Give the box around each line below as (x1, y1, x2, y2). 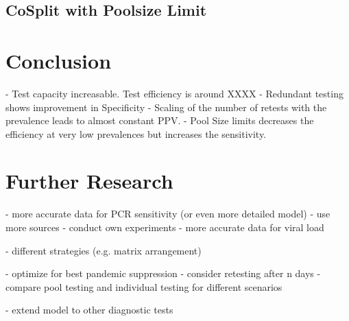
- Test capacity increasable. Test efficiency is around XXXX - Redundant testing (5, 86, 344, 100)
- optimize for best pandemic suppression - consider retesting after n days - (5, 266, 321, 281)
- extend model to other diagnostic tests (5, 302, 173, 317)
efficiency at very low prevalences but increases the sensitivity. (5, 126, 267, 141)
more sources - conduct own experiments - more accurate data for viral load (5, 220, 324, 234)
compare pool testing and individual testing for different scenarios (5, 279, 282, 294)
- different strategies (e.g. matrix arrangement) (5, 243, 202, 257)
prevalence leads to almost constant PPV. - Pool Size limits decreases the (5, 113, 314, 128)
